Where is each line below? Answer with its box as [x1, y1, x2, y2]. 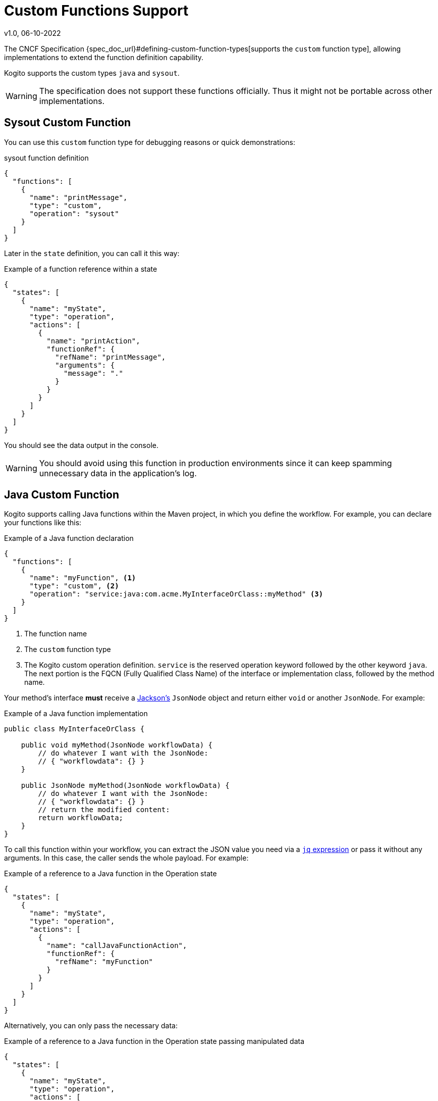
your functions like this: [4, 518, 82, 527]
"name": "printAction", [46, 336, 140, 345]
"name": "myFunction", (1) [29, 574, 136, 582]
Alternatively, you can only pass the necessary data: [4, 1021, 178, 1030]
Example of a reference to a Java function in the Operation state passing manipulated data [4, 1037, 305, 1046]
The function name [24, 629, 87, 638]
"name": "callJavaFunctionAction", [46, 941, 187, 950]
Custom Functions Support [4, 2, 189, 19]
